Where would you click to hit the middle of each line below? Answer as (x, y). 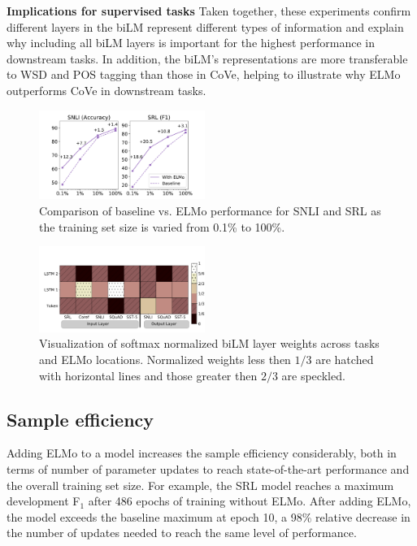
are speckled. (313, 375)
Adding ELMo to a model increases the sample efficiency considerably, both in (202, 453)
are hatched (345, 359)
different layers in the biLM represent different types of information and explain (205, 26)
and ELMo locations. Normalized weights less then (165, 359)
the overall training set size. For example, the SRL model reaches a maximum (200, 485)
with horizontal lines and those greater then (148, 375)
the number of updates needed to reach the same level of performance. (182, 533)
